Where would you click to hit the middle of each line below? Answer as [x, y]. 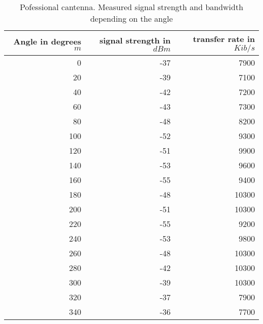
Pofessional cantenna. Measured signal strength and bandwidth [131, 7]
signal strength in [135, 40]
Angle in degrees [47, 41]
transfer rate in [224, 39]
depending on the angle [131, 18]
